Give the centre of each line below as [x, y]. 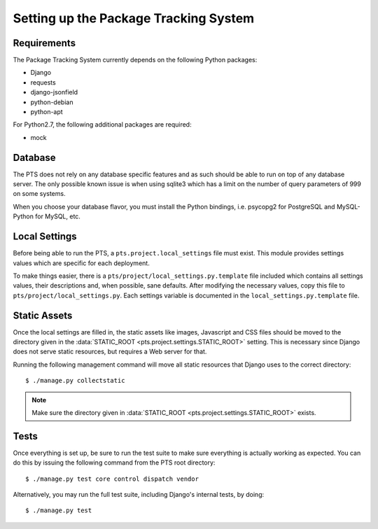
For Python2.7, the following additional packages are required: [102, 125]
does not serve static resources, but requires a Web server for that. [110, 352]
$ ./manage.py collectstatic [75, 381]
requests [43, 82]
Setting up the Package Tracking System [134, 18]
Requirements [44, 43]
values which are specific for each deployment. [81, 263]
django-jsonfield [54, 92]
